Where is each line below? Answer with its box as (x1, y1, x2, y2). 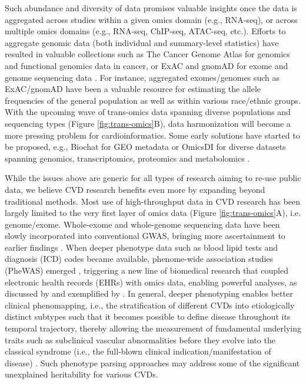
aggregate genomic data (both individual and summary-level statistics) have (5, 36, 279, 48)
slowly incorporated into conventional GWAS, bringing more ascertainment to (5, 229, 285, 242)
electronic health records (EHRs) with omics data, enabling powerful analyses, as (5, 275, 297, 288)
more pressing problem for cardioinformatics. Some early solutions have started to (5, 129, 300, 141)
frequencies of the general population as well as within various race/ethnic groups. (5, 94, 301, 106)
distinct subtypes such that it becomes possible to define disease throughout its (5, 310, 291, 323)
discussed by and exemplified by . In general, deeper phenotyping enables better (5, 287, 293, 300)
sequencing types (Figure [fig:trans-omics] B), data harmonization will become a (5, 117, 291, 129)
